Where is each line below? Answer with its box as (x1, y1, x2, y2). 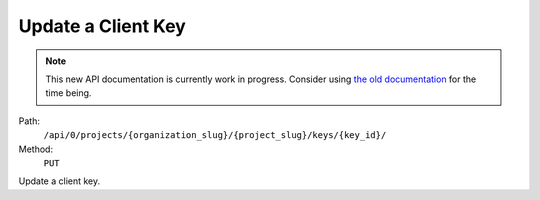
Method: (18, 143, 54, 155)
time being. (45, 87, 92, 99)
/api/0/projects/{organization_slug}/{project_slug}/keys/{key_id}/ (43, 130, 387, 141)
